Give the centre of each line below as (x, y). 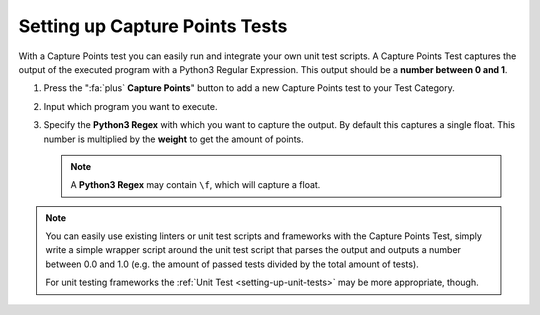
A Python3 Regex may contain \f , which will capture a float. (195, 185)
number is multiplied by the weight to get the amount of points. (173, 139)
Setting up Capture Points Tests (153, 26)
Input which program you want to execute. (131, 106)
